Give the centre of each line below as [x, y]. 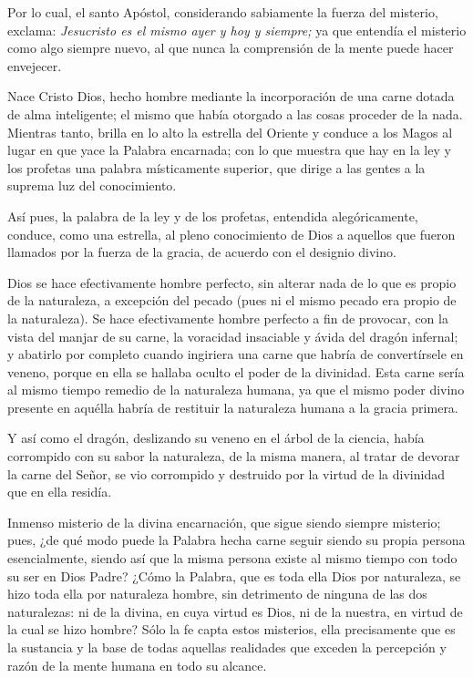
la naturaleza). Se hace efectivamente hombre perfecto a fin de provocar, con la [228, 318]
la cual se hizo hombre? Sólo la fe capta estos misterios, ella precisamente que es [231, 629]
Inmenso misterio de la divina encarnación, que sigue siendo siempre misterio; [224, 522]
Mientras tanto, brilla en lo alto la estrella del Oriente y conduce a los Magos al [230, 132]
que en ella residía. [60, 492]
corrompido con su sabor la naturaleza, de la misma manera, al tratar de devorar [234, 456]
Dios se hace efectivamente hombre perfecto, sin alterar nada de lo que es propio [232, 282]
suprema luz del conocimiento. [92, 185]
